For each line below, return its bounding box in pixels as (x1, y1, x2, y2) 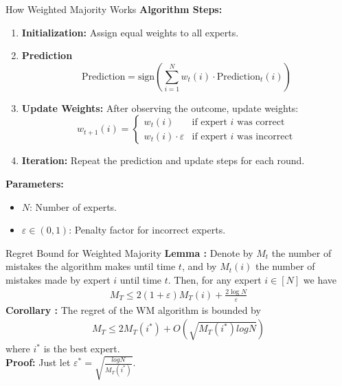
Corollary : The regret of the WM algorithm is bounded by (5, 302, 261, 317)
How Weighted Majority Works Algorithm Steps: (5, 2, 223, 16)
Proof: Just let (5, 355, 71, 370)
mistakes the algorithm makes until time (5, 259, 176, 273)
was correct (237, 117, 285, 127)
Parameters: (5, 176, 64, 190)
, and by (181, 259, 217, 273)
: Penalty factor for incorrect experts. (69, 223, 226, 237)
